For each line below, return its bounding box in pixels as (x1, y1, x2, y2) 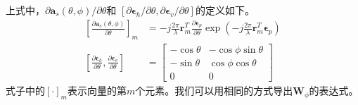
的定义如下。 (195, 3, 255, 17)
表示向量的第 (67, 83, 127, 98)
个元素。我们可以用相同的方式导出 (135, 83, 293, 98)
